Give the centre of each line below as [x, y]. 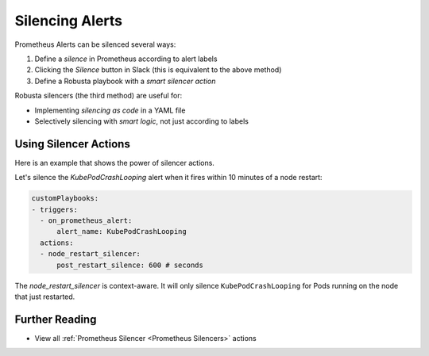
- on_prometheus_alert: [86, 220]
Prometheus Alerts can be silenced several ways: [95, 44]
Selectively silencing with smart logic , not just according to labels [142, 121]
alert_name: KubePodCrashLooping [122, 232]
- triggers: [55, 209]
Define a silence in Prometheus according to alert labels [126, 59]
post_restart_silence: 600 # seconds [130, 265]
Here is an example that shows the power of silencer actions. [114, 163]
